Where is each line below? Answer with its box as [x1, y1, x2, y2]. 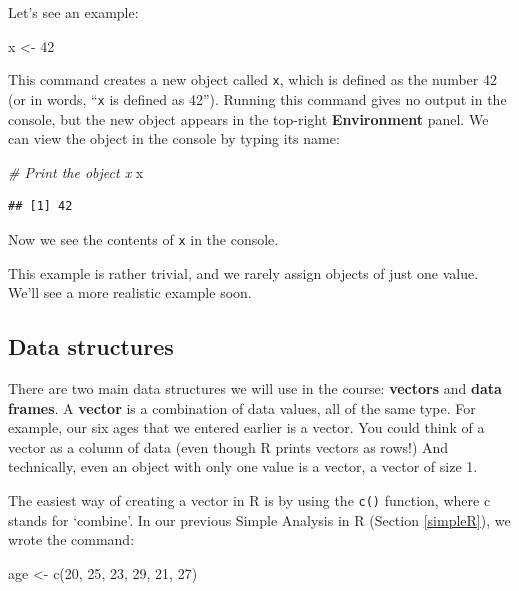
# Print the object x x [8, 161, 144, 182]
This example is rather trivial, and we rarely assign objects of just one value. [8, 262, 479, 283]
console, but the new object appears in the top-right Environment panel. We [8, 108, 489, 129]
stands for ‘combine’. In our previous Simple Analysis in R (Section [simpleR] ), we [8, 509, 511, 530]
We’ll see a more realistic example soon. [8, 282, 252, 303]
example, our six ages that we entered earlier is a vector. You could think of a [8, 417, 485, 438]
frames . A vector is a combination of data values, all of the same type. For [8, 397, 476, 418]
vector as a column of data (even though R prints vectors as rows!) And [8, 436, 449, 457]
